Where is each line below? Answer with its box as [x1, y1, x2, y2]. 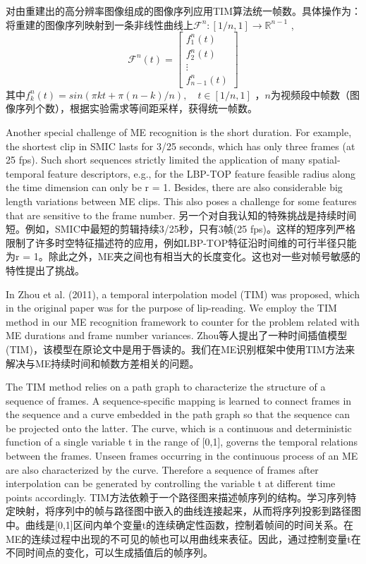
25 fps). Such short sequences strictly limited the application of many [6, 152, 305, 167]
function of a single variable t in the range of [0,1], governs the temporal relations [6, 434, 358, 449]
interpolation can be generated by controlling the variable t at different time [6, 476, 336, 491]
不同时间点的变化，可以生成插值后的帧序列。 [6, 545, 213, 560]
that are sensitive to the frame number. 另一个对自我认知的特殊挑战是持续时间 [6, 207, 357, 222]
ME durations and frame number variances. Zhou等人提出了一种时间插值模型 [6, 328, 348, 343]
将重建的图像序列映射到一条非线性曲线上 [6, 17, 193, 32]
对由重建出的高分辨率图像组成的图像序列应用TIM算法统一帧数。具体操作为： [6, 4, 361, 18]
